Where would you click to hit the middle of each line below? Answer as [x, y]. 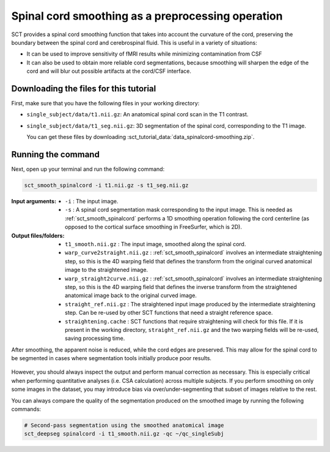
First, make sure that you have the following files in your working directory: [105, 104]
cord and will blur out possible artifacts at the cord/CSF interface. [109, 71]
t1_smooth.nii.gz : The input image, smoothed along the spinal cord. [156, 244]
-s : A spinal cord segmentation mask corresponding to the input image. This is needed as [179, 210]
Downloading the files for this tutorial [84, 89]
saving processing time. [95, 338]
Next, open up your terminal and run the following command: [88, 169]
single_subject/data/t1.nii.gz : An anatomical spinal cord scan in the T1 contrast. [137, 115]
